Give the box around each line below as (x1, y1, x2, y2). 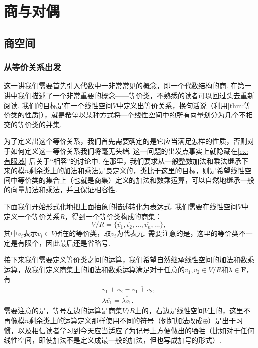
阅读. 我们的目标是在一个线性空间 (4, 100, 113, 110)
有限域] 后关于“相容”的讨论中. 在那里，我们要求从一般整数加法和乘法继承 (4, 155, 242, 166)
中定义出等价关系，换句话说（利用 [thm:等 (116, 100, 251, 110)
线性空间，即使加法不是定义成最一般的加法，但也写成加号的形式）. (4, 335, 221, 345)
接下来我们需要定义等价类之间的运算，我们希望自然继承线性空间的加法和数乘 (4, 254, 254, 265)
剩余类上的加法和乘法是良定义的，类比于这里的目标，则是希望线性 (29, 165, 245, 175)
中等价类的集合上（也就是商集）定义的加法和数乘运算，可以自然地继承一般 (10, 174, 254, 185)
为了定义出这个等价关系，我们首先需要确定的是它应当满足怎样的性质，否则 (4, 136, 247, 146)
